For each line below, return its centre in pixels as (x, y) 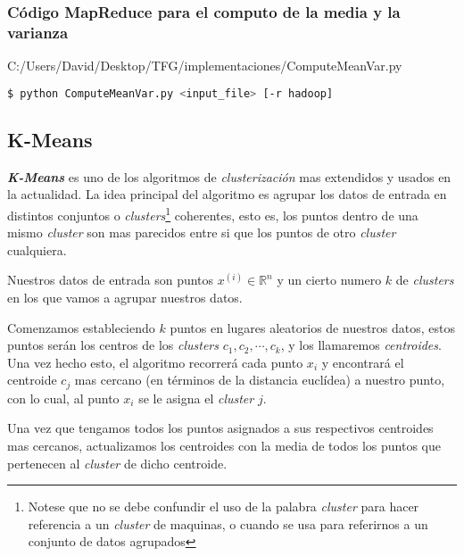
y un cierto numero (329, 280)
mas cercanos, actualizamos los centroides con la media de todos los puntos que (224, 446)
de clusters (425, 280)
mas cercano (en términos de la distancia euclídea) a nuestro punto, (260, 380)
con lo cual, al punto (63, 398)
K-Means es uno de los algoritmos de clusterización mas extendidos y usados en (229, 176)
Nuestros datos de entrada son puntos (111, 280)
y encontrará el (363, 362)
